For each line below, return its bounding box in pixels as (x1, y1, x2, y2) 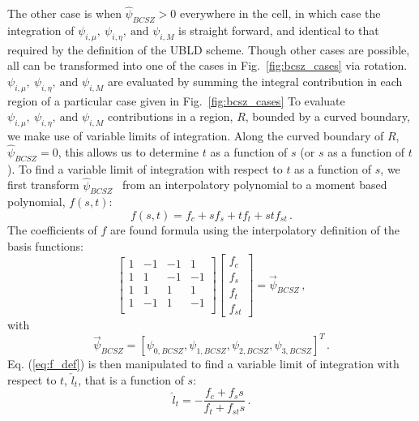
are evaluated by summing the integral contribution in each (107, 73, 403, 89)
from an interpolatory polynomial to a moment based (122, 176, 387, 193)
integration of (7, 22, 75, 39)
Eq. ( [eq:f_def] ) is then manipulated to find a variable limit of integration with (7, 355, 400, 372)
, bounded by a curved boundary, (245, 108, 410, 125)
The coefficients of (7, 221, 97, 238)
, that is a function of (78, 371, 184, 388)
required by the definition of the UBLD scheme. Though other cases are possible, (7, 41, 410, 58)
